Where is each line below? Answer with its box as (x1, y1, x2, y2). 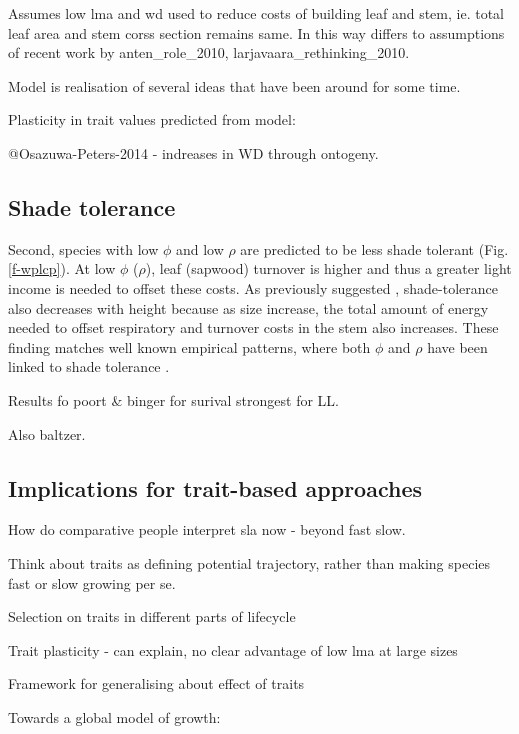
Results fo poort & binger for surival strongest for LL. (8, 389, 340, 410)
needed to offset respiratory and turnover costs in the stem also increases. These (8, 317, 499, 338)
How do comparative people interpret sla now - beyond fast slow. (8, 519, 406, 540)
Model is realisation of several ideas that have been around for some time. (8, 75, 461, 96)
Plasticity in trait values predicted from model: (8, 109, 296, 130)
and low (175, 238, 224, 259)
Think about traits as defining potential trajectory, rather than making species (8, 552, 491, 573)
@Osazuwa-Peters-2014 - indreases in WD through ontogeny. (8, 142, 379, 163)
